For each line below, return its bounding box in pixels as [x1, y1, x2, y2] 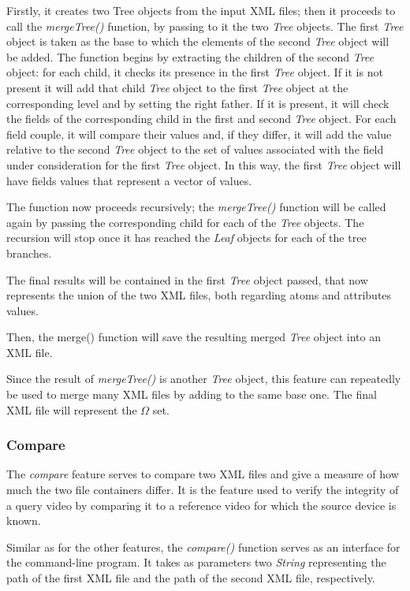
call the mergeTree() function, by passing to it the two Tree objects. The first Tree [6, 17, 404, 34]
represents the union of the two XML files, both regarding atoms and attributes [6, 287, 392, 303]
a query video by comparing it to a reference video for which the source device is [6, 496, 397, 513]
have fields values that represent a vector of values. [6, 172, 252, 188]
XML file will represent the [6, 401, 137, 418]
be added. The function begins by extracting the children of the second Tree [6, 48, 375, 65]
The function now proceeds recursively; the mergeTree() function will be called [6, 199, 386, 215]
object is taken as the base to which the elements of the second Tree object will [6, 33, 389, 50]
